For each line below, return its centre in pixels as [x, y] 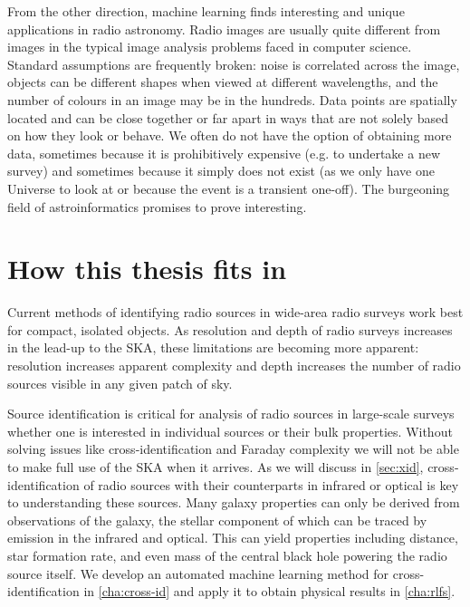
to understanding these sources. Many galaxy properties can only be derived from [234, 502]
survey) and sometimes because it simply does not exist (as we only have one [221, 171]
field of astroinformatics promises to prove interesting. [157, 206]
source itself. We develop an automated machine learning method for [198, 573]
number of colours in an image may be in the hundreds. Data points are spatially [232, 99]
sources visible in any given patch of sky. [120, 383]
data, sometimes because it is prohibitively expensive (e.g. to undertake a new [224, 153]
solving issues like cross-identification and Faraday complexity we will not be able [233, 449]
